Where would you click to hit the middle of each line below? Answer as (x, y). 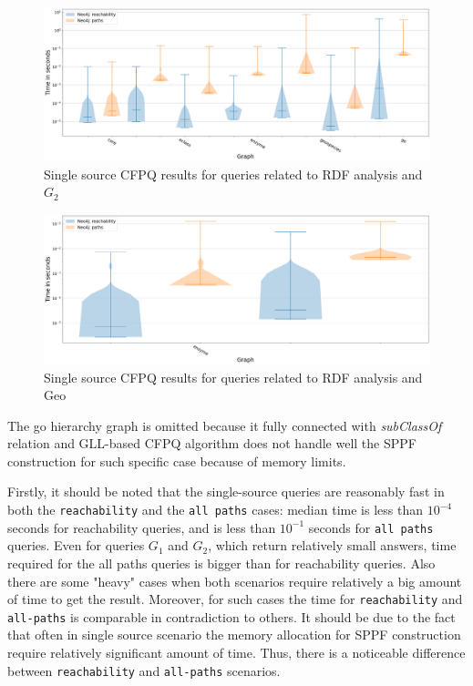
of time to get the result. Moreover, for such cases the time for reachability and (235, 599)
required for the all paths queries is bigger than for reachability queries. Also (221, 563)
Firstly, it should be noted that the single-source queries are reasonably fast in (226, 491)
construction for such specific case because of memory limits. (177, 461)
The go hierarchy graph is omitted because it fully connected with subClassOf (225, 425)
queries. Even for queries (76, 545)
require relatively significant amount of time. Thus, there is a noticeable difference (236, 653)
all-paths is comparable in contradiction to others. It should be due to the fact (231, 616)
